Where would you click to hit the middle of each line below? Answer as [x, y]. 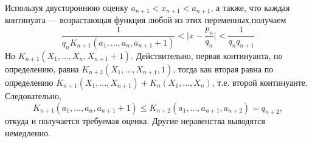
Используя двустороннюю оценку [67, 7]
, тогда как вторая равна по [223, 68]
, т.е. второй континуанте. [260, 82]
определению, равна [42, 68]
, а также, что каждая [250, 7]
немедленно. [28, 132]
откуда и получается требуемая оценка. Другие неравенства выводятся [135, 121]
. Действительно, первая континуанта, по [207, 55]
